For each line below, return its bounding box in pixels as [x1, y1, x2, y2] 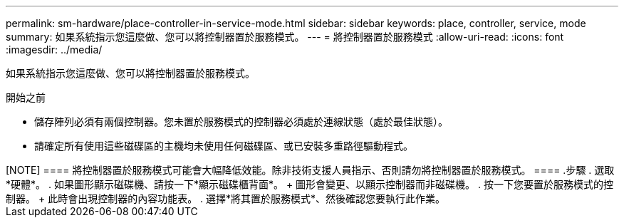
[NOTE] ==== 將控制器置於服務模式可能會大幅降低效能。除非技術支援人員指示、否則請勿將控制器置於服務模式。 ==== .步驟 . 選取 [6, 164, 615, 176]
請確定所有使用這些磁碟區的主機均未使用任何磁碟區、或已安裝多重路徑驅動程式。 [34, 140, 413, 152]
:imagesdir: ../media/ [6, 43, 103, 56]
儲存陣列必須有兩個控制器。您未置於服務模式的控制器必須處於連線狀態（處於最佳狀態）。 [34, 115, 448, 128]
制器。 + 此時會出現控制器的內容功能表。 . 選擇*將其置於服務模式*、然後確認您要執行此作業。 [6, 192, 446, 204]
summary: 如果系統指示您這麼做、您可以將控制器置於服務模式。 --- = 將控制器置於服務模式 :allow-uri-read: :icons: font [6, 31, 564, 43]
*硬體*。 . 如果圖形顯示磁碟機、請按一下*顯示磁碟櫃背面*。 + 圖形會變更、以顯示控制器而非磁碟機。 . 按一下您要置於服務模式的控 [6, 178, 614, 190]
